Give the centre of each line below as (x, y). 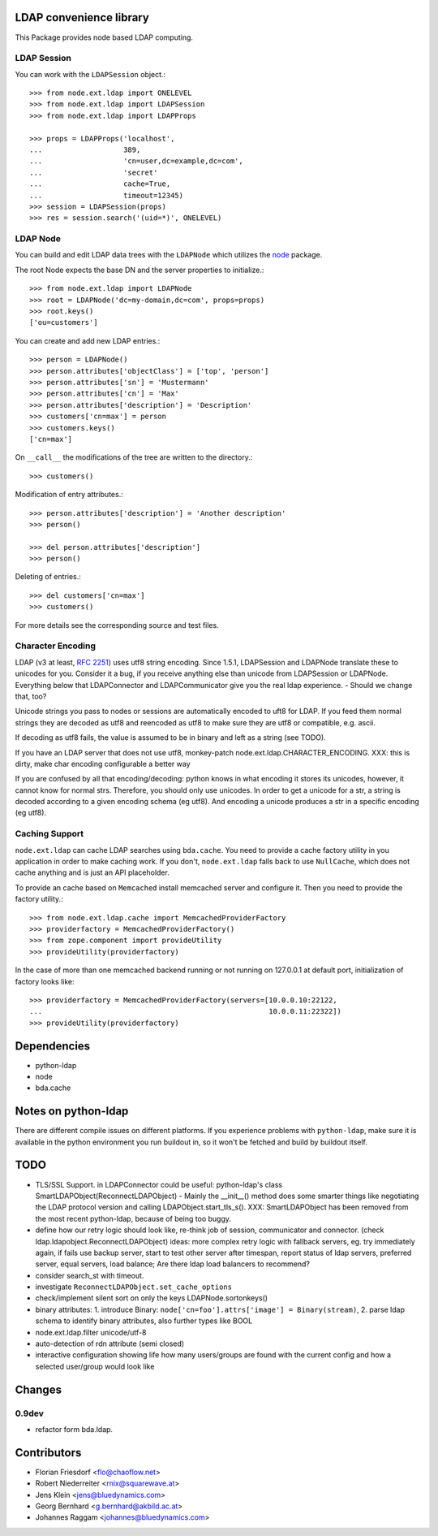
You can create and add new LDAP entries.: (88, 340)
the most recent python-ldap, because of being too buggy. (133, 1218)
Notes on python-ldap (72, 1112)
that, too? (31, 696)
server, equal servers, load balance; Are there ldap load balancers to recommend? (172, 1264)
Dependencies (53, 1046)
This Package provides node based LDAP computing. (104, 37)
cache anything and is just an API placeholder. (92, 872)
